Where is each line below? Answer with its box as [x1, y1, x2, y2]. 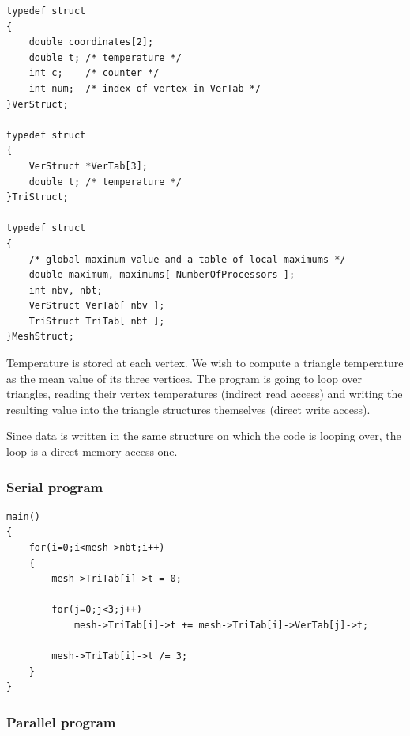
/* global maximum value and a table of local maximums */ [28, 253, 346, 265]
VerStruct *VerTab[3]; [28, 160, 148, 172]
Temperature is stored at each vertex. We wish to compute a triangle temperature [6, 355, 404, 371]
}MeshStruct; [6, 331, 74, 343]
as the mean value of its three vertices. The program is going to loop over [6, 370, 363, 386]
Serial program [6, 476, 103, 496]
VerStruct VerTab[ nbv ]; [28, 300, 165, 312]
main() [6, 510, 40, 522]
